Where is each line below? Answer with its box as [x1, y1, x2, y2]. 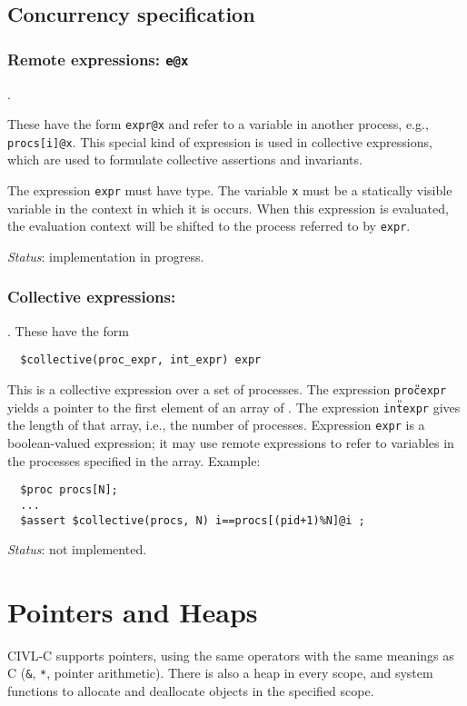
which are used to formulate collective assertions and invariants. [7, 150, 363, 169]
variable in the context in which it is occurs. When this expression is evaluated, [7, 198, 449, 217]
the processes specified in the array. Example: [7, 451, 261, 470]
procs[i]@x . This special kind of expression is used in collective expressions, [7, 132, 432, 151]
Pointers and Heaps [7, 592, 258, 630]
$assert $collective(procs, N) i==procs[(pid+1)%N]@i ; [20, 513, 365, 527]
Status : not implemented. [7, 540, 147, 559]
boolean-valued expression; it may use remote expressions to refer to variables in [7, 433, 454, 452]
